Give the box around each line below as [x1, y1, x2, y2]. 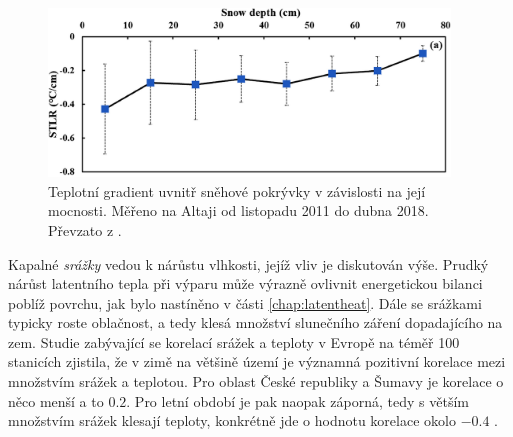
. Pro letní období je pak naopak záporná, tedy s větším [126, 390, 469, 411]
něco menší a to [8, 390, 104, 411]
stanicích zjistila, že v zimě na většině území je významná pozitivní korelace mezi [8, 351, 506, 372]
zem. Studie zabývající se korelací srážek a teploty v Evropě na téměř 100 [8, 331, 460, 352]
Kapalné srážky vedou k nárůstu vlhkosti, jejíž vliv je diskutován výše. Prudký [8, 253, 489, 274]
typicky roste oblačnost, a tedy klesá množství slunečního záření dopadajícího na [8, 312, 503, 333]
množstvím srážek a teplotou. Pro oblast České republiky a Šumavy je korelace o [8, 371, 504, 392]
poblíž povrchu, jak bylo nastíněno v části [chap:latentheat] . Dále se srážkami [8, 292, 482, 313]
